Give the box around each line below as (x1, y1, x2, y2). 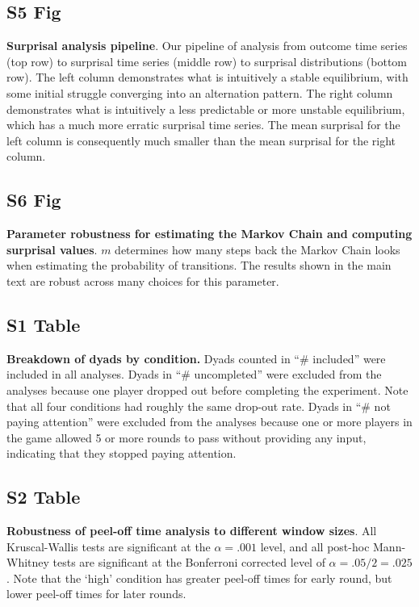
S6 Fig (6, 187, 61, 212)
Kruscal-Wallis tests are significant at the (6, 538, 211, 555)
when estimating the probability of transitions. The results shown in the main (6, 257, 392, 274)
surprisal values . (6, 241, 98, 257)
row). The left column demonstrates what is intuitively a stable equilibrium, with (6, 69, 409, 86)
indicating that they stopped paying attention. (6, 445, 237, 462)
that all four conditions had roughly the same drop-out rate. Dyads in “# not (6, 397, 391, 414)
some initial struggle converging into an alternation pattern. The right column (6, 84, 393, 101)
